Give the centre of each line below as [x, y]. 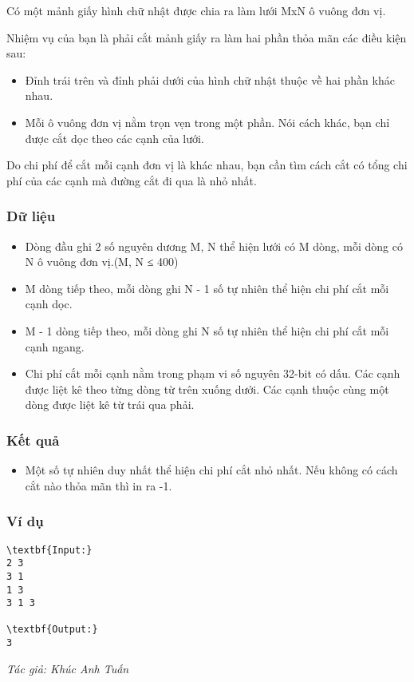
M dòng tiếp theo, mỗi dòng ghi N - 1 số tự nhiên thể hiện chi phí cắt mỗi [207, 288]
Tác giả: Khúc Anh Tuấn [68, 668]
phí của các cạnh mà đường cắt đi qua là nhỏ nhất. [132, 180]
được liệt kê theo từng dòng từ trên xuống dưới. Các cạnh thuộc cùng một [207, 389]
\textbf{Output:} [52, 630]
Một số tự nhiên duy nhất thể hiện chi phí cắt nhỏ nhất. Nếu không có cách [211, 470]
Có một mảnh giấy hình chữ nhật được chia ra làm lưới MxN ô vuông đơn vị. [196, 10]
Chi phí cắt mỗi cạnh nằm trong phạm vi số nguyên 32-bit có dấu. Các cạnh [213, 373]
